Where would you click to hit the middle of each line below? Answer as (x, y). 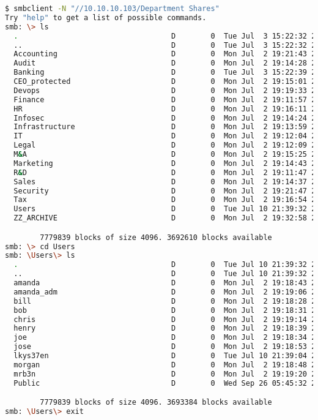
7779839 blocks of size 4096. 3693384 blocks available (156, 403)
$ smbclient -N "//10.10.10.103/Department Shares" (112, 9)
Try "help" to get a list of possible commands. (106, 17)
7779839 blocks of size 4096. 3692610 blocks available (156, 237)
